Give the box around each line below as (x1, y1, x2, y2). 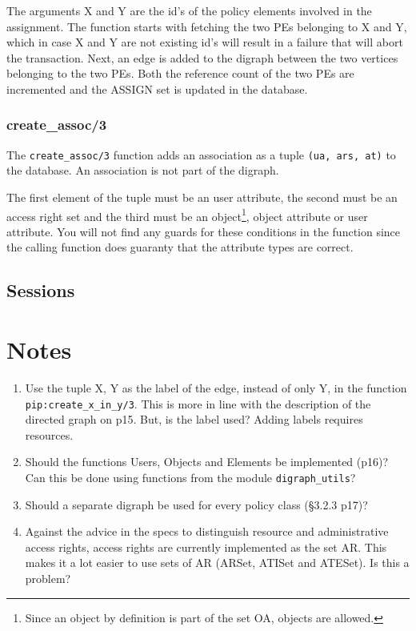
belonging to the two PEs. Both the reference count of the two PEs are (6, 65, 354, 82)
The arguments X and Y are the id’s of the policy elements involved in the (6, 2, 372, 18)
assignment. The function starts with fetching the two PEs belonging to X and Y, (6, 18, 407, 34)
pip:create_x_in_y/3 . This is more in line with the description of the (25, 395, 371, 412)
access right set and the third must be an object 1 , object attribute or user (6, 205, 368, 224)
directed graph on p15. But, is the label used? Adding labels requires (25, 411, 363, 428)
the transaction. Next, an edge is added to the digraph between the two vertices (6, 49, 398, 66)
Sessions (6, 278, 75, 303)
